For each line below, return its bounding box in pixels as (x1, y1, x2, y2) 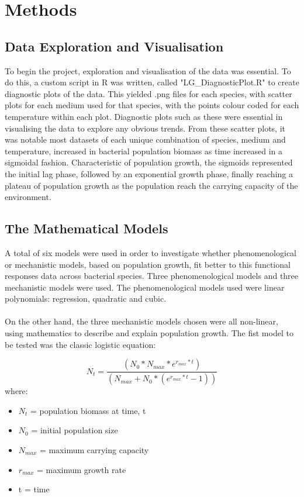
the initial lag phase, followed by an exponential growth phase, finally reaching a (5, 167, 293, 180)
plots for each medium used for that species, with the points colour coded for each (5, 99, 299, 111)
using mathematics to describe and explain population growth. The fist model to (5, 327, 293, 339)
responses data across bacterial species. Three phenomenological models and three (5, 270, 299, 282)
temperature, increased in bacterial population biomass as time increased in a (5, 144, 283, 157)
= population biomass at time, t (30, 404, 146, 416)
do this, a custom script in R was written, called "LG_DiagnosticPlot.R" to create (5, 76, 299, 88)
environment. (5, 191, 51, 203)
